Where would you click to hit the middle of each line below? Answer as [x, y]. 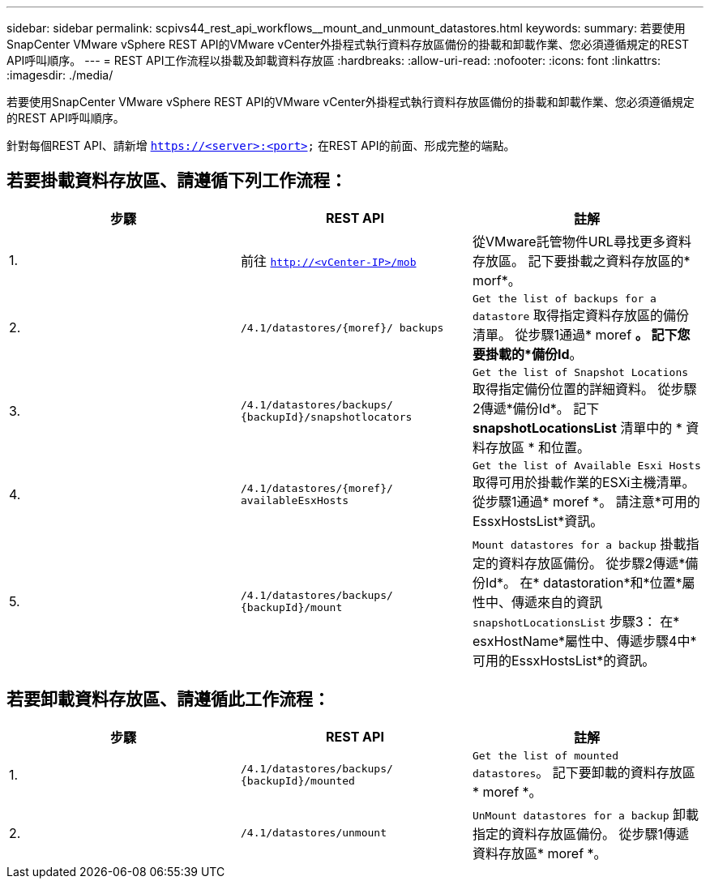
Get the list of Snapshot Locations [580, 372]
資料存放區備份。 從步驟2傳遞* [592, 563]
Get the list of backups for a [564, 298]
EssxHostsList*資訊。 [538, 521]
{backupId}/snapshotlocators [326, 417]
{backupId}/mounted [297, 781]
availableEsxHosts [295, 501]
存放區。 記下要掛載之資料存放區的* [581, 261]
